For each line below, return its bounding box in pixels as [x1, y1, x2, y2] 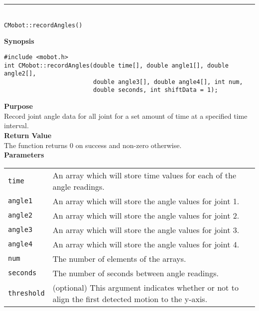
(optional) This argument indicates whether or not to [52, 281, 239, 293]
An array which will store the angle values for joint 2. [52, 209, 240, 221]
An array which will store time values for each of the [52, 169, 236, 181]
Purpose [4, 101, 33, 111]
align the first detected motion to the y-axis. [52, 293, 208, 305]
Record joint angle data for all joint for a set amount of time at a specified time [4, 110, 248, 121]
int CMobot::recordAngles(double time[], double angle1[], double [4, 62, 229, 69]
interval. [4, 120, 29, 131]
